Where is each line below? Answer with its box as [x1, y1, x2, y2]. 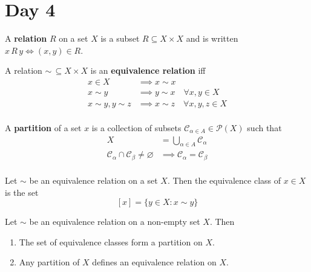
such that [247, 121, 282, 134]
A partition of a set [5, 121, 82, 134]
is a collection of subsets [91, 121, 182, 134]
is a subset [100, 32, 140, 45]
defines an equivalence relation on [92, 256, 217, 268]
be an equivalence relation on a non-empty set [29, 215, 200, 228]
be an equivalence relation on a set [29, 173, 158, 186]
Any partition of [19, 256, 80, 268]
